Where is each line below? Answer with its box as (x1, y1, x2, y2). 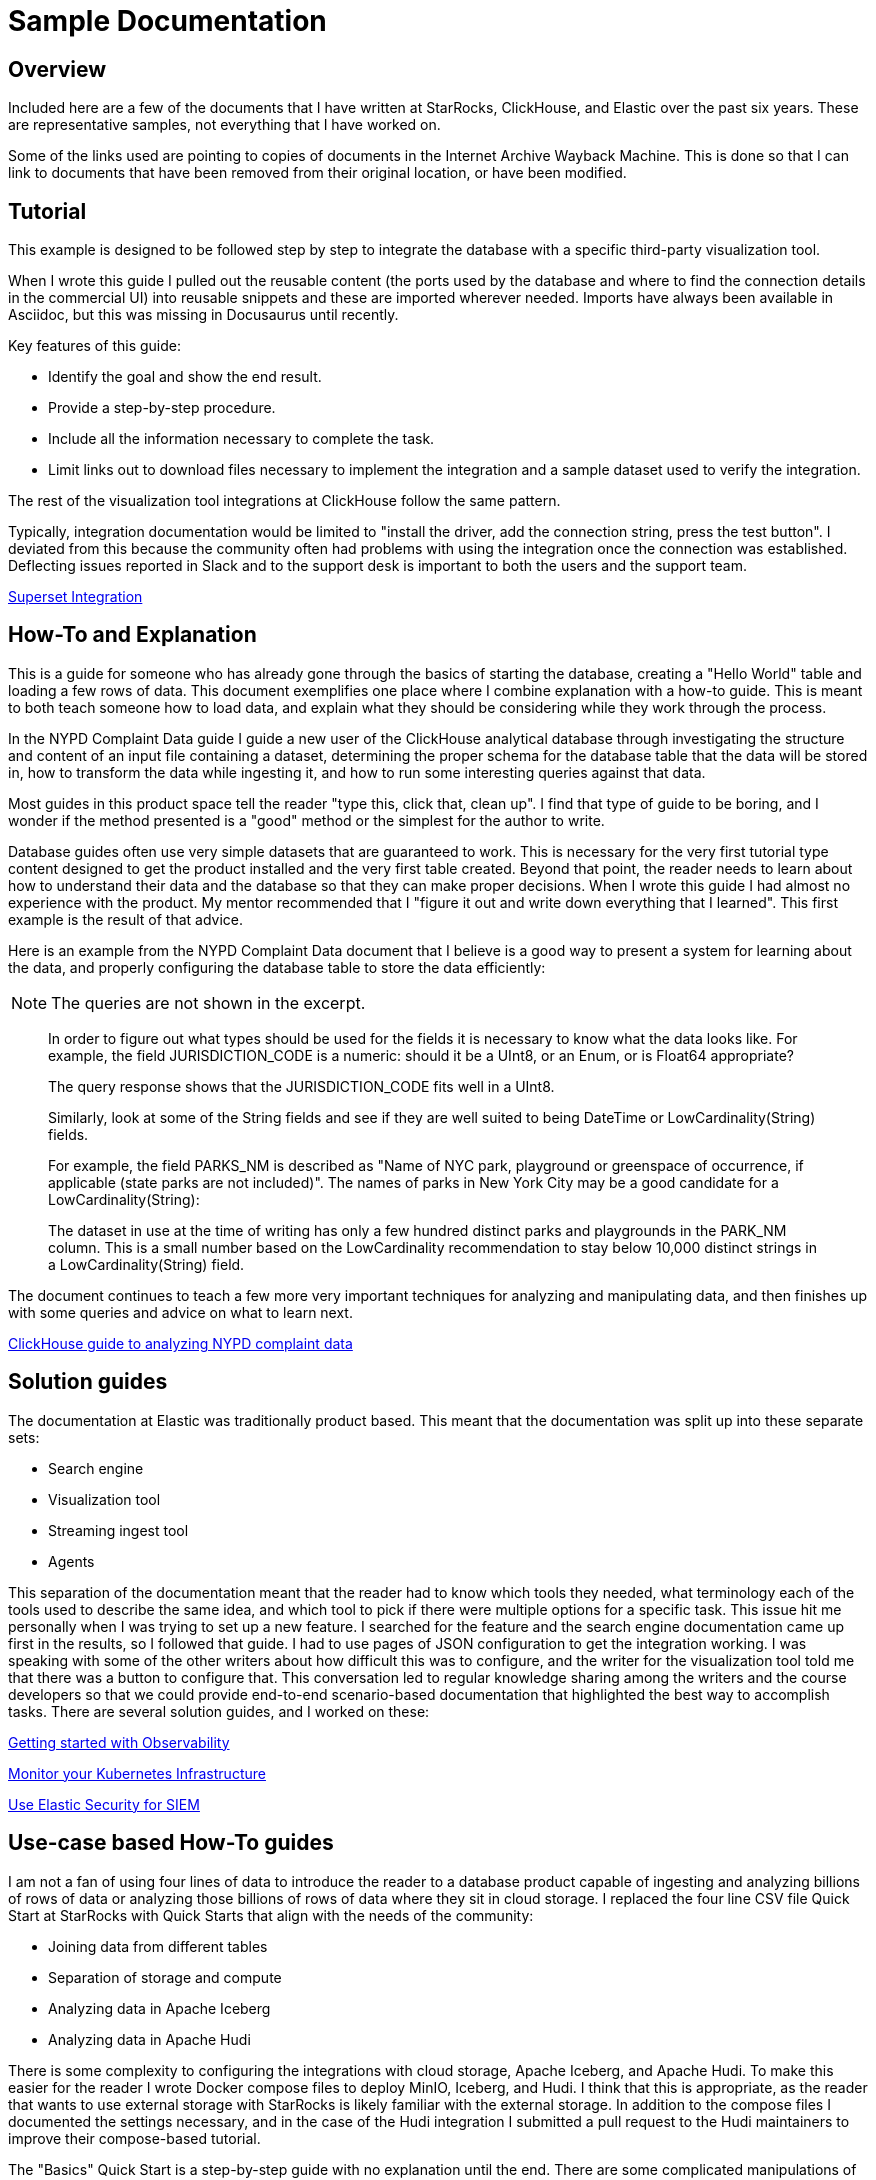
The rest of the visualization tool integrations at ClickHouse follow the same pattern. (8, 492, 561, 510)
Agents (48, 1552, 95, 1570)
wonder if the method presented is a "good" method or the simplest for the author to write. (8, 811, 605, 829)
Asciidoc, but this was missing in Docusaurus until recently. (8, 306, 399, 324)
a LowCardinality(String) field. (48, 1255, 245, 1273)
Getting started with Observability (8, 1733, 230, 1751)
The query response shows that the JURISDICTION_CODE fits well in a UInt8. (48, 1077, 555, 1095)
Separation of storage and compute (48, 1968, 282, 1986)
